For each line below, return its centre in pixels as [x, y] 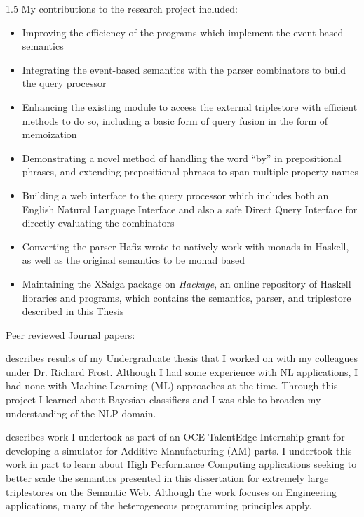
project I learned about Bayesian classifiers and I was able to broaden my [163, 399]
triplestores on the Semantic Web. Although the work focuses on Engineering [171, 491]
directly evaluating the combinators [98, 223]
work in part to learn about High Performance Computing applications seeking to [181, 464]
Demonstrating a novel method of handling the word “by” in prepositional [182, 157]
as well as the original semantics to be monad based [134, 260]
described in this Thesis [73, 311]
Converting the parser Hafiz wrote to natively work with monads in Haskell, [186, 246]
